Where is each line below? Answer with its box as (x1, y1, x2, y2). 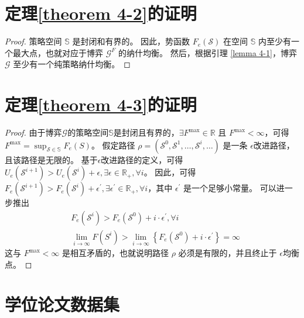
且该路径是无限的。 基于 (5, 153, 98, 165)
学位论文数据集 (5, 292, 120, 316)
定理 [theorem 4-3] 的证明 (5, 92, 197, 116)
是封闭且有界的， (113, 126, 179, 139)
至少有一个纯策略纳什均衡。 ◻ (13, 58, 131, 70)
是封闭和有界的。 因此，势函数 (72, 35, 190, 47)
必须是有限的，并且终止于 (178, 247, 277, 259)
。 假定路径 (91, 139, 135, 151)
